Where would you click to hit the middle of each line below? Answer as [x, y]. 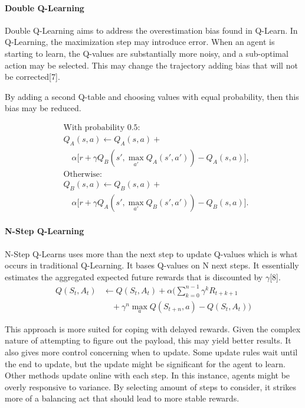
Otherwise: [83, 174]
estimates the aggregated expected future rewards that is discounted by [134, 276]
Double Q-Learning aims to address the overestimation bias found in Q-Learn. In [151, 30]
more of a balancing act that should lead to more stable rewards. [122, 398]
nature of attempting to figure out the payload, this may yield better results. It [148, 340]
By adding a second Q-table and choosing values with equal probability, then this [152, 96]
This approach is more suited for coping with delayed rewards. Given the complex [153, 328]
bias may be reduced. [43, 108]
